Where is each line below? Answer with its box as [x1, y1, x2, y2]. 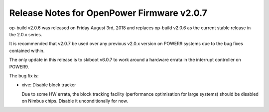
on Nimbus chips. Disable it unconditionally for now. [21, 98, 128, 104]
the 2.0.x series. [9, 31, 42, 37]
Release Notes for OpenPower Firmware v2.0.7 [9, 7, 208, 18]
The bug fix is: [9, 72, 39, 79]
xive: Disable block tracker [21, 82, 77, 88]
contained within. [9, 48, 45, 54]
